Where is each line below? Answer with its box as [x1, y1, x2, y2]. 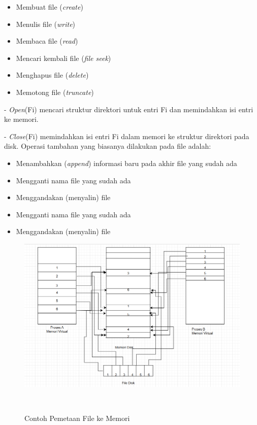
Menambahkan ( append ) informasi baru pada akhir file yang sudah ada [16, 157, 237, 168]
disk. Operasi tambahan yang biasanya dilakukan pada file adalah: [4, 141, 211, 151]
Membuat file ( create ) [16, 2, 83, 12]
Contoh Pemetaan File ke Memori [24, 413, 130, 423]
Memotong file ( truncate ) [16, 86, 94, 97]
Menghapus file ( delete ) [16, 70, 89, 80]
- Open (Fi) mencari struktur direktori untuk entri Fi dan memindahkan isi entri [4, 104, 253, 114]
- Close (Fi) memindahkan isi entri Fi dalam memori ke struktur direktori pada [4, 130, 249, 141]
